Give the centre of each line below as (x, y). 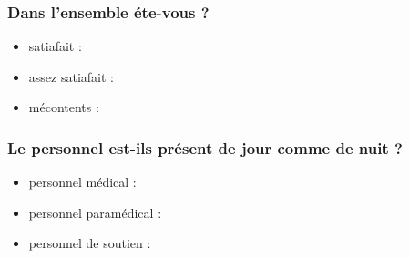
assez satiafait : (71, 76)
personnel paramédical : (95, 212)
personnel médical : (82, 182)
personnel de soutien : (90, 243)
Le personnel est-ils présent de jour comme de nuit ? (205, 147)
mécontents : (64, 107)
